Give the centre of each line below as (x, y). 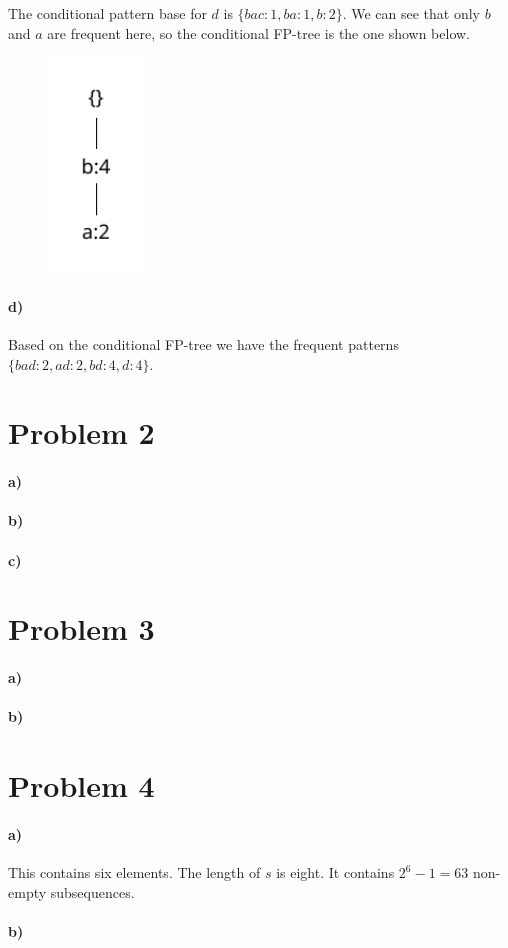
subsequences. (92, 891)
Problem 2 (81, 432)
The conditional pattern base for (107, 13)
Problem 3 (81, 628)
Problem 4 (81, 785)
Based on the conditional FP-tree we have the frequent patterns (203, 344)
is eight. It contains (335, 872)
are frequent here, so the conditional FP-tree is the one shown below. (259, 32)
